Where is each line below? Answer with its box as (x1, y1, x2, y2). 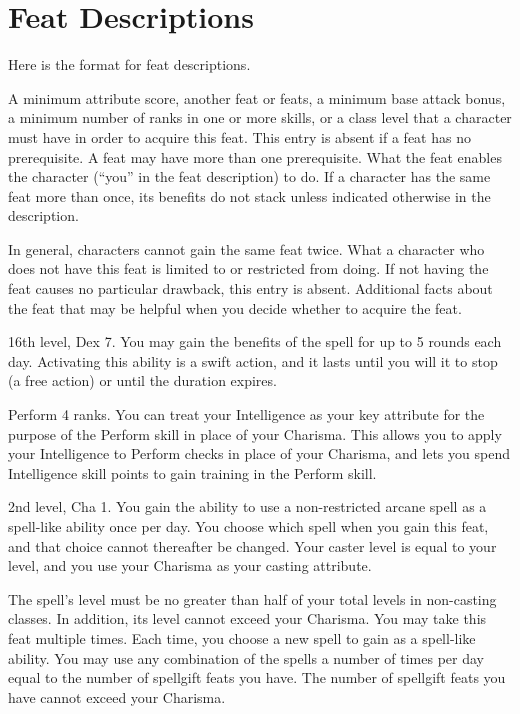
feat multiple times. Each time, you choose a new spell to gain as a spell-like (8, 627, 476, 648)
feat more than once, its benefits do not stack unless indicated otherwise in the (8, 185, 491, 206)
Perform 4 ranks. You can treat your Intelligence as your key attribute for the (8, 404, 485, 425)
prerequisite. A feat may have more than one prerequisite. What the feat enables (8, 146, 502, 167)
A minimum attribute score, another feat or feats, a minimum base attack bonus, (8, 87, 506, 108)
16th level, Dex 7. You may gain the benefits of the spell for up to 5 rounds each (8, 331, 502, 352)
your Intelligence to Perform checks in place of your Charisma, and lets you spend (8, 443, 510, 464)
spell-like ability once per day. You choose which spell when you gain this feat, (8, 516, 489, 536)
